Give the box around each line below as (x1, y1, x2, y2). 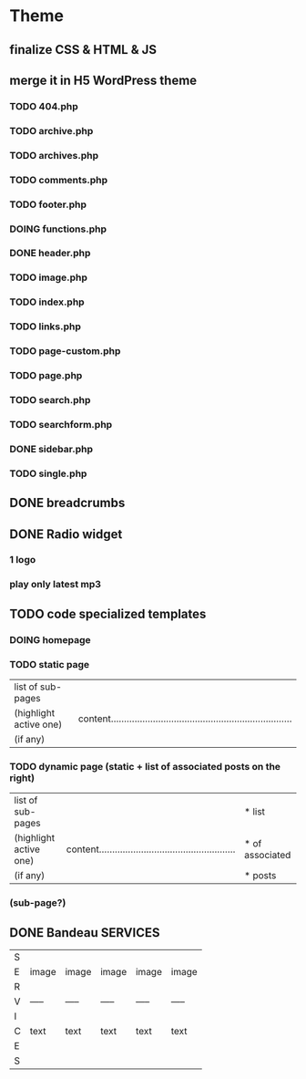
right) (9, 772, 35, 784)
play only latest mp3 (9, 578, 102, 591)
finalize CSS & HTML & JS (9, 42, 158, 57)
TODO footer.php (9, 198, 87, 211)
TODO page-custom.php (9, 345, 121, 358)
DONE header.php (9, 247, 91, 260)
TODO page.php (9, 369, 83, 382)
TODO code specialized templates (9, 606, 207, 621)
